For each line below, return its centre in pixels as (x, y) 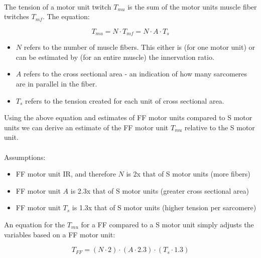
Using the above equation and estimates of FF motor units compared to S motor (128, 117)
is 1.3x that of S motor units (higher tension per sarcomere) (164, 207)
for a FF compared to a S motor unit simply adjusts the (167, 224)
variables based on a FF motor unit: (60, 234)
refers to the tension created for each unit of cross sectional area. (125, 100)
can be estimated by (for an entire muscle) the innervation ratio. (115, 57)
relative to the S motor (220, 127)
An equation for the (35, 224)
